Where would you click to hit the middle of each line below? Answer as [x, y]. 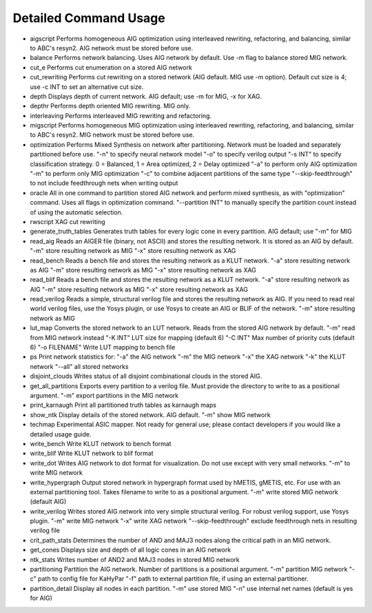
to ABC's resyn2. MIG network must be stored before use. [112, 135]
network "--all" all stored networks [79, 366]
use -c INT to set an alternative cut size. [87, 87]
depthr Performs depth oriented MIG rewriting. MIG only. [110, 106]
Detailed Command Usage [89, 18]
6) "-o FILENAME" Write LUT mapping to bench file [103, 348]
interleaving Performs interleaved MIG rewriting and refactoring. [121, 115]
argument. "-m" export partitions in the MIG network [104, 395]
